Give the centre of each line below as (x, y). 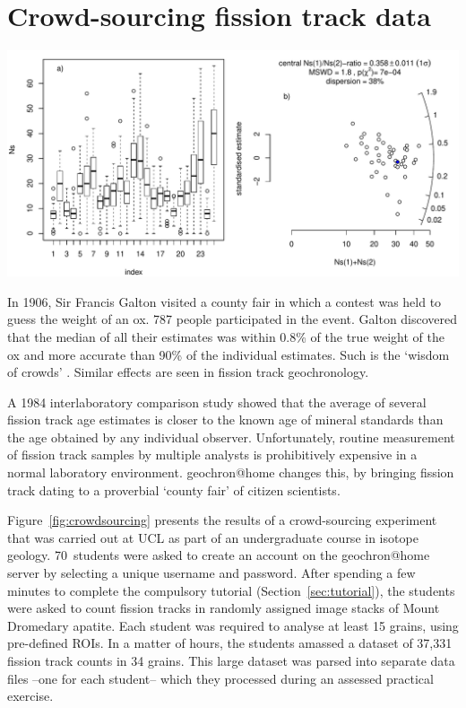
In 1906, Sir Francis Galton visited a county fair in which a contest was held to (224, 301)
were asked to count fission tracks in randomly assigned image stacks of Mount (224, 608)
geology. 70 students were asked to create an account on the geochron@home (219, 555)
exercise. (30, 696)
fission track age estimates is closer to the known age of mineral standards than (225, 420)
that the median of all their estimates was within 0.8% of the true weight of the (226, 336)
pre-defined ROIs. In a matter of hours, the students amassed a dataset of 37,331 (230, 643)
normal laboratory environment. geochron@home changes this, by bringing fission (231, 472)
